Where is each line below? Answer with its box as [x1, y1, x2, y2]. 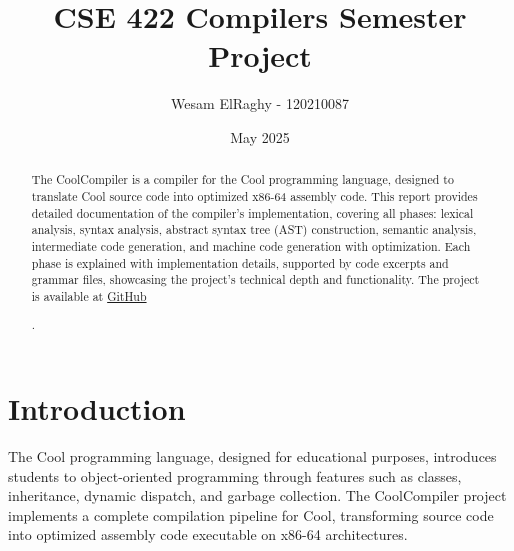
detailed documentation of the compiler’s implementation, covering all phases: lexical [31, 204, 474, 221]
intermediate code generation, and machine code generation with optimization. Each [31, 237, 471, 254]
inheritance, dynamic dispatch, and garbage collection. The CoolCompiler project [8, 485, 507, 506]
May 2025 [230, 126, 290, 147]
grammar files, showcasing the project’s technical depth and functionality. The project [31, 271, 480, 288]
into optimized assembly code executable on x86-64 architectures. [8, 524, 408, 545]
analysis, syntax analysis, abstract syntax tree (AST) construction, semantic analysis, [31, 221, 477, 238]
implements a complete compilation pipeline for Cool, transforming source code [8, 504, 494, 525]
